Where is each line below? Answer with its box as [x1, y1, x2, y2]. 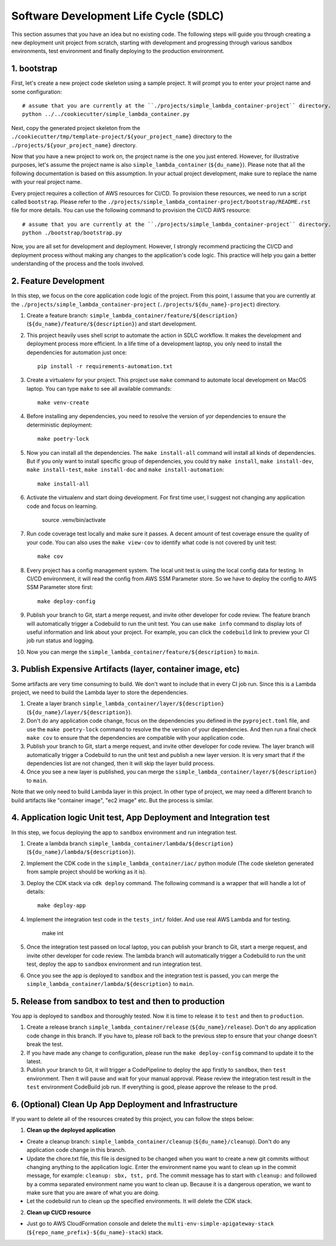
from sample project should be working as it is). [26, 868, 147, 875]
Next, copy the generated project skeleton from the [11, 124, 141, 131]
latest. [26, 1057, 42, 1065]
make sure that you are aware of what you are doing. [26, 1189, 160, 1197]
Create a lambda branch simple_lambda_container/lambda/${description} [26, 839, 234, 847]
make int [42, 930, 64, 937]
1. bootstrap [11, 63, 58, 74]
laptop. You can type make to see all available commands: [26, 385, 172, 392]
